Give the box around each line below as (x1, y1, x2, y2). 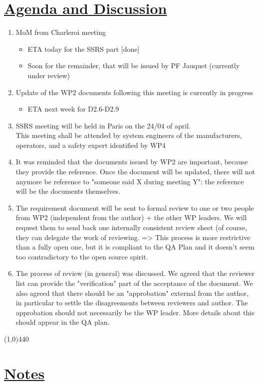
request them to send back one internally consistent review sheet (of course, (15, 222, 248, 233)
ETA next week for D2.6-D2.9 (27, 104, 119, 114)
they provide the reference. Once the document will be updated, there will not (15, 166, 256, 177)
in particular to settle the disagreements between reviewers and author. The (15, 297, 248, 308)
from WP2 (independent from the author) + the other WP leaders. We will (15, 212, 247, 223)
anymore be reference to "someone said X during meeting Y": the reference (15, 176, 244, 186)
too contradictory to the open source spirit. (15, 251, 148, 261)
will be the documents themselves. (15, 186, 120, 196)
